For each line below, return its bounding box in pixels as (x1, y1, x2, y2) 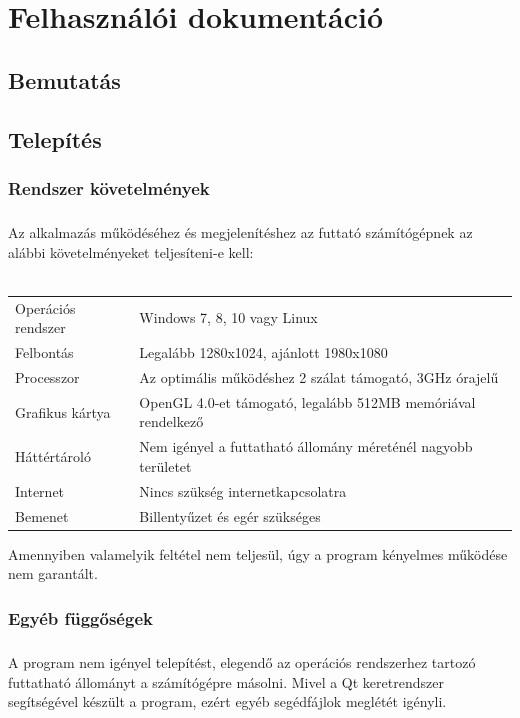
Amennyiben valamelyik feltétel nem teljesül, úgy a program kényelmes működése (8, 543, 508, 564)
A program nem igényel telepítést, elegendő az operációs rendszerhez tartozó (8, 652, 476, 673)
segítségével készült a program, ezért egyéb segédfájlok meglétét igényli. (8, 691, 447, 712)
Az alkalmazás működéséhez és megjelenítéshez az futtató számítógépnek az (8, 222, 473, 243)
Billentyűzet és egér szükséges (139, 505, 321, 526)
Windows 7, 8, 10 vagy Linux (139, 307, 318, 328)
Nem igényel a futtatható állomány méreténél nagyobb (139, 436, 473, 457)
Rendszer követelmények (8, 175, 210, 200)
